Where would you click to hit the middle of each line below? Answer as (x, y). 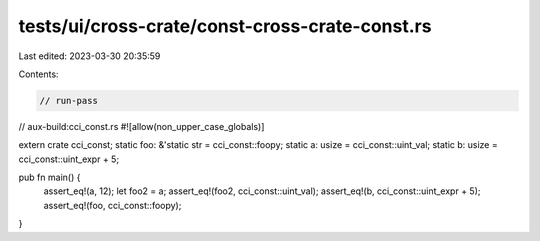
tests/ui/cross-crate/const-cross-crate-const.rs (225, 26)
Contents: (38, 74)
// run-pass (69, 100)
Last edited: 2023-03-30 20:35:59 (89, 56)
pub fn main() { (49, 177)
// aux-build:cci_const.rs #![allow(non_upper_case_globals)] (141, 126)
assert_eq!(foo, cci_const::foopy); (112, 205)
